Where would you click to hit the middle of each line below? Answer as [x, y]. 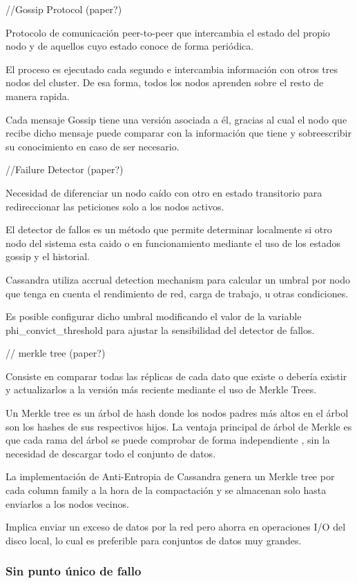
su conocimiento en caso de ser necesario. [93, 146]
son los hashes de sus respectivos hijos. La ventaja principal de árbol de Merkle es [179, 426]
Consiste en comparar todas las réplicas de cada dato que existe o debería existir [176, 376]
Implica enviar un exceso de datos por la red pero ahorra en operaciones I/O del [176, 527]
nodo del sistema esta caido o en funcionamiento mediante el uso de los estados [173, 243]
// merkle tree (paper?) [56, 353]
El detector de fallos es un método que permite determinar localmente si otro [169, 229]
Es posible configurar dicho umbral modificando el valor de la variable [154, 316]
